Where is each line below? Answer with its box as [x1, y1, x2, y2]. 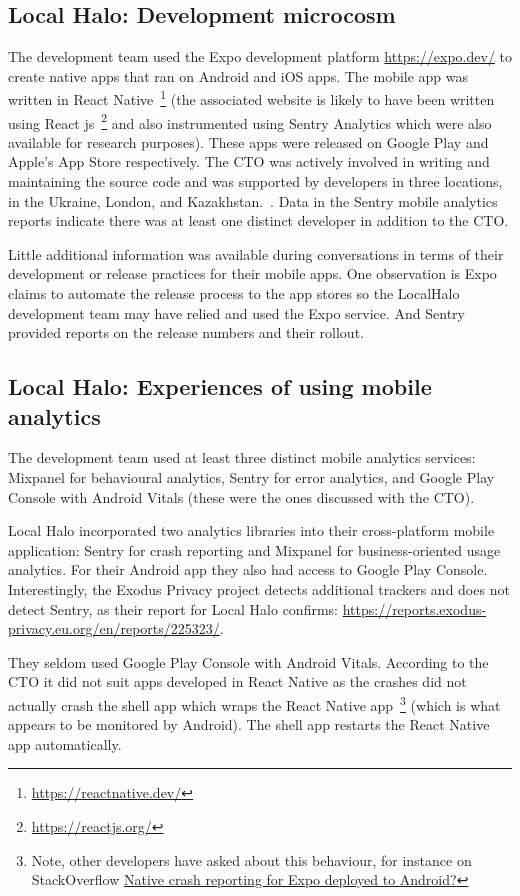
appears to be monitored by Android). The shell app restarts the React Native [8, 714, 490, 735]
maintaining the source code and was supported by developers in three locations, [8, 171, 503, 192]
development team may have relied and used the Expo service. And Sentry [8, 302, 466, 323]
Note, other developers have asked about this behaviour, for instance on [31, 849, 472, 870]
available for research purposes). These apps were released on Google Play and [8, 131, 489, 152]
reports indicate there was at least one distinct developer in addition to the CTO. [8, 210, 509, 231]
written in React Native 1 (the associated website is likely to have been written [8, 86, 495, 110]
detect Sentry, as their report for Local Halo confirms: [8, 598, 338, 619]
